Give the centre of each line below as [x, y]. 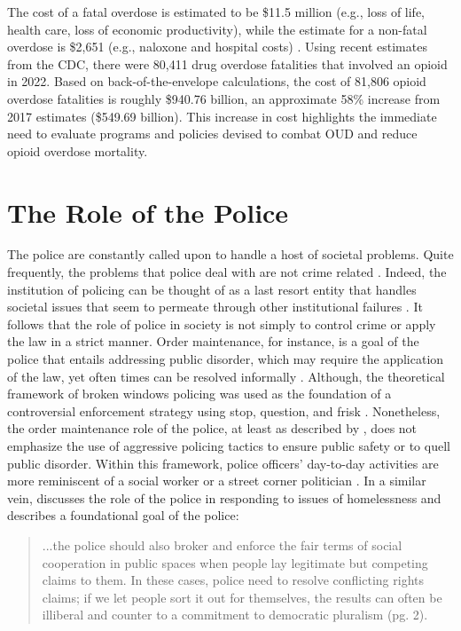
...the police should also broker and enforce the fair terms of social [222, 544]
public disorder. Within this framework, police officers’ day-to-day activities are [223, 463]
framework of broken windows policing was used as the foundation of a [199, 394]
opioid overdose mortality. [78, 150]
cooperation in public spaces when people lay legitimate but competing [235, 562]
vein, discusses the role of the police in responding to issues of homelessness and [224, 497]
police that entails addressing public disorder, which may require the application [226, 359]
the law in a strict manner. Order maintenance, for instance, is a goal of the [213, 341]
